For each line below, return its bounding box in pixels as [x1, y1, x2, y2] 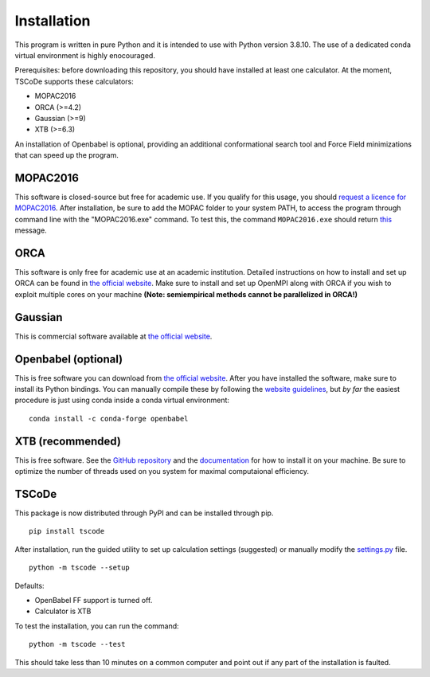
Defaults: [14, 581, 45, 590]
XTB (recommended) [14, 434, 121, 448]
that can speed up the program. [14, 151, 119, 160]
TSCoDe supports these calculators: [14, 76, 135, 86]
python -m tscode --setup [29, 563, 131, 573]
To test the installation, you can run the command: [14, 621, 179, 631]
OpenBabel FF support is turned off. [34, 595, 153, 605]
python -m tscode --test [29, 640, 126, 649]
